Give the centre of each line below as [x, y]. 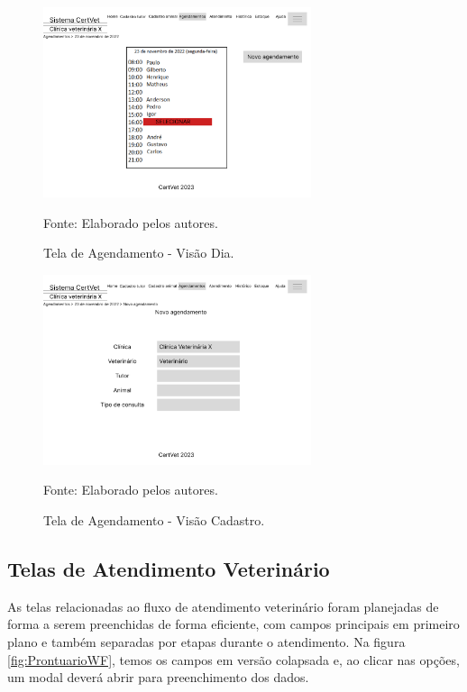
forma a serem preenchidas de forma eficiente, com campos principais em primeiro [233, 624]
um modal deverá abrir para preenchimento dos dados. [158, 677]
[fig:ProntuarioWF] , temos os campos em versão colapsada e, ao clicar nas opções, [233, 659]
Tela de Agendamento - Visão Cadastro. [154, 519]
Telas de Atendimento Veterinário [169, 568]
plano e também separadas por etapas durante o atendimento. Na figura [206, 641]
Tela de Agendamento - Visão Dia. [139, 253]
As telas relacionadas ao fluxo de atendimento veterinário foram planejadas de [223, 606]
